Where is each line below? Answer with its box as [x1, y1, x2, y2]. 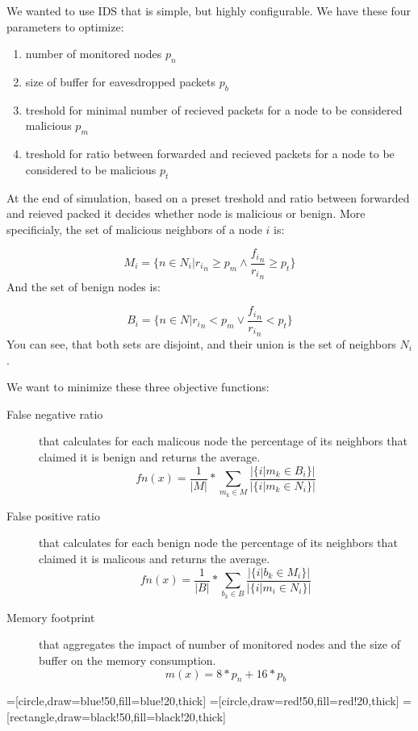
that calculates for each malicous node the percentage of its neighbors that [39, 432, 408, 449]
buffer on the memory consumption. [39, 651, 216, 668]
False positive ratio [6, 507, 100, 524]
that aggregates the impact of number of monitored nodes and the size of [39, 636, 400, 653]
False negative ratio [6, 405, 103, 422]
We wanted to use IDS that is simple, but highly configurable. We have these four [6, 2, 412, 19]
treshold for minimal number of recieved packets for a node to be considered [25, 101, 403, 118]
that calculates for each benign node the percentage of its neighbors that [39, 534, 398, 551]
